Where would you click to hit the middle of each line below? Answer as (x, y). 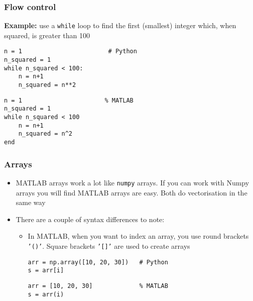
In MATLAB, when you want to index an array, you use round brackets (138, 236)
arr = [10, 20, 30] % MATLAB (98, 286)
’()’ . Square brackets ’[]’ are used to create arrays (109, 245)
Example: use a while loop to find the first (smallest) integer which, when (120, 25)
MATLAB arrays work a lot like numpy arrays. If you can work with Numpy (133, 182)
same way (31, 202)
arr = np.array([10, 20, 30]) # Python (98, 262)
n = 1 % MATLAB (69, 100)
